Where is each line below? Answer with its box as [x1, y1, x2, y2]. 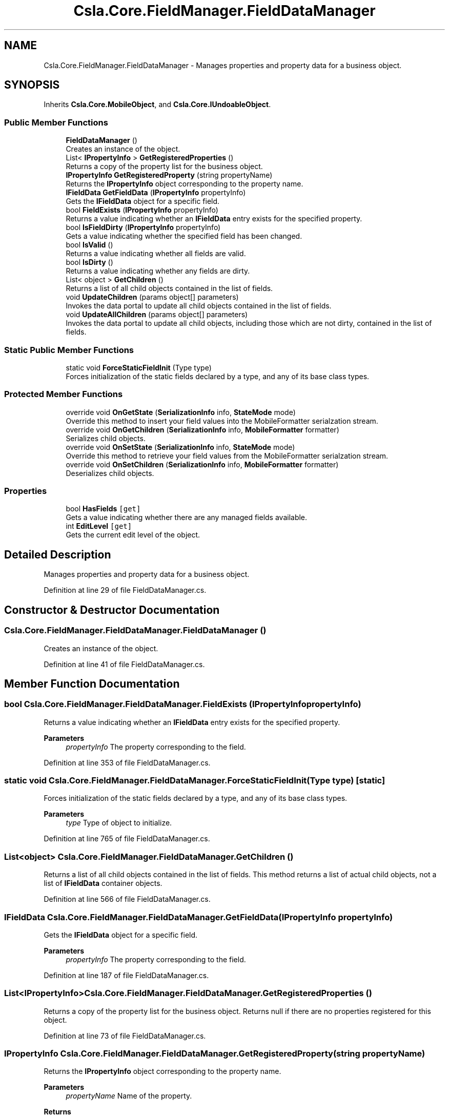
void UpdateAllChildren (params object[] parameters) [66, 310, 248, 319]
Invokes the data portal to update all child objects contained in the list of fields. [66, 301, 332, 311]
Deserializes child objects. [66, 468, 154, 478]
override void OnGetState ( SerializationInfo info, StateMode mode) [66, 407, 296, 417]
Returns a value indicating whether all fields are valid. [66, 249, 246, 258]
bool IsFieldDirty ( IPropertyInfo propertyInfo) [66, 223, 221, 232]
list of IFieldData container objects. [44, 879, 162, 888]
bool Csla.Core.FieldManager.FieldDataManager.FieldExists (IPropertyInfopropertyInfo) [4, 699, 361, 710]
